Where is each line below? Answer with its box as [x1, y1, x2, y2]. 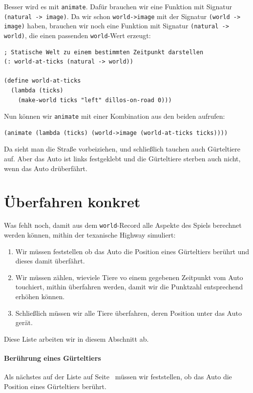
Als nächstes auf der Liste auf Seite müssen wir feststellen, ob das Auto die [4, 371, 232, 382]
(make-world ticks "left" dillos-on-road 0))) [18, 96, 172, 104]
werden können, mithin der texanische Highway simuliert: [4, 230, 176, 240]
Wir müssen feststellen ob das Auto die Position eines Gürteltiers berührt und [15, 246, 250, 256]
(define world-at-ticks [4, 77, 81, 85]
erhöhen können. [15, 291, 65, 301]
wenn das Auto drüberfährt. [4, 163, 87, 173]
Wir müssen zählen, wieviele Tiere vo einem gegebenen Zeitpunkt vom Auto [15, 272, 243, 282]
